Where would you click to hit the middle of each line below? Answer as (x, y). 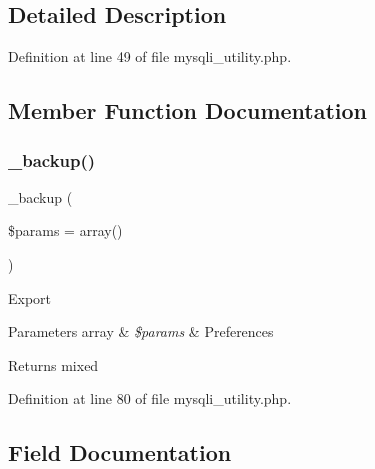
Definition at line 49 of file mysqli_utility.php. (150, 56)
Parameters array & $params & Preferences (141, 331)
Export (30, 297)
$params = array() (65, 230)
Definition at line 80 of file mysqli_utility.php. (150, 398)
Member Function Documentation (188, 110)
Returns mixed (53, 364)
